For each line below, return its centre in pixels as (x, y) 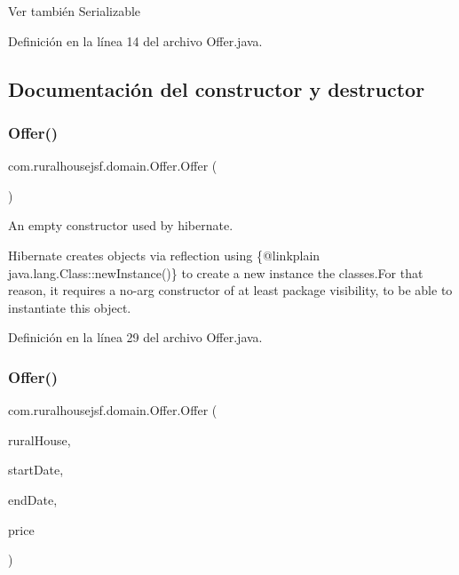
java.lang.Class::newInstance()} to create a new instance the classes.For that (216, 272)
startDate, (36, 470)
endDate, (33, 499)
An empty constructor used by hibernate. (121, 225)
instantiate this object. (70, 307)
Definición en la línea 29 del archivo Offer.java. (135, 337)
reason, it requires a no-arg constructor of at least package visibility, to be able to (230, 290)
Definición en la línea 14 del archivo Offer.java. (135, 40)
